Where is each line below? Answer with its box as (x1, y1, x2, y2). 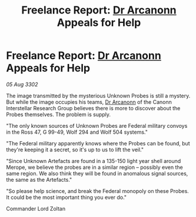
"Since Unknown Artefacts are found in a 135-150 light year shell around (6, 157, 181, 164)
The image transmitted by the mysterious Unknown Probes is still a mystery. (6, 92, 191, 99)
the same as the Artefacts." (6, 176, 72, 183)
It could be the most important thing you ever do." (6, 194, 127, 201)
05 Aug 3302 (6, 80, 38, 88)
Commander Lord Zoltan (6, 205, 66, 212)
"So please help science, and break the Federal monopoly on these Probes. (6, 187, 190, 194)
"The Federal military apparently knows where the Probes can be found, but (6, 140, 190, 147)
